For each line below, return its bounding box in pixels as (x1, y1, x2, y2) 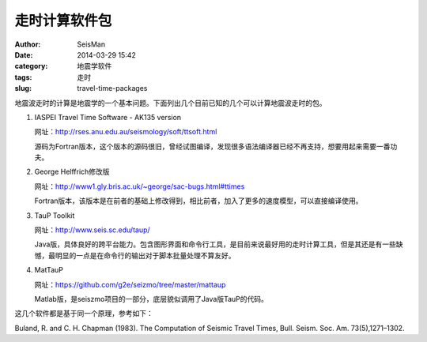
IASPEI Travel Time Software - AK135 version (34, 112, 182, 122)
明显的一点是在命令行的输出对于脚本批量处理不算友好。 (55, 250, 236, 260)
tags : (14, 72, 32, 82)
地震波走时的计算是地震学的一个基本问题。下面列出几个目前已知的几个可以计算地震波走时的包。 (14, 98, 327, 107)
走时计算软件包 (14, 12, 112, 29)
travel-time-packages (77, 84, 148, 93)
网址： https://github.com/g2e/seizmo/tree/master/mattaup (34, 280, 226, 289)
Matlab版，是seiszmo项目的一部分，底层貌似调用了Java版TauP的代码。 (34, 294, 269, 303)
